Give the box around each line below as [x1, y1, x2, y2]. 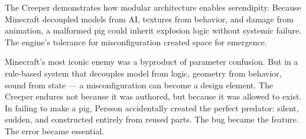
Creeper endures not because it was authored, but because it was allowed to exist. [5, 90, 302, 102]
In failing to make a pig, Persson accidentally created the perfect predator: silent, [5, 101, 299, 114]
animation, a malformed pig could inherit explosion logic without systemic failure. [5, 24, 302, 37]
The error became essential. [5, 124, 105, 137]
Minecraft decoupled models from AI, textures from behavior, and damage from [5, 12, 294, 25]
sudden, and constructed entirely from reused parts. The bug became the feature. [5, 113, 299, 125]
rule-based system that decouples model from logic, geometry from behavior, [5, 67, 282, 79]
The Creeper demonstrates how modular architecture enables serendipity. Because [5, 1, 301, 13]
